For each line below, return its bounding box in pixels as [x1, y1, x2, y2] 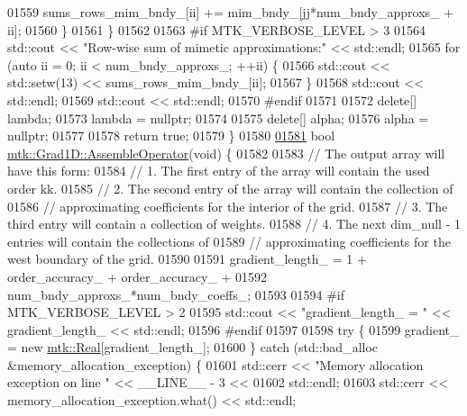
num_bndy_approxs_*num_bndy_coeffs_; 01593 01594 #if [7, 285, 344, 303]
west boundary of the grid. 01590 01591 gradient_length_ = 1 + [7, 249, 367, 268]
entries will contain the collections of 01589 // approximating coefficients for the [7, 231, 451, 250]
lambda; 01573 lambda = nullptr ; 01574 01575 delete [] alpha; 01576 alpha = [7, 108, 429, 127]
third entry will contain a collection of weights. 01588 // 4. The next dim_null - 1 [7, 214, 461, 233]
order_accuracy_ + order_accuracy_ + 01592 [7, 267, 268, 285]
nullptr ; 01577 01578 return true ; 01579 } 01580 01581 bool [7, 126, 335, 145]
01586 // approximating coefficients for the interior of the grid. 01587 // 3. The [7, 196, 448, 215]
